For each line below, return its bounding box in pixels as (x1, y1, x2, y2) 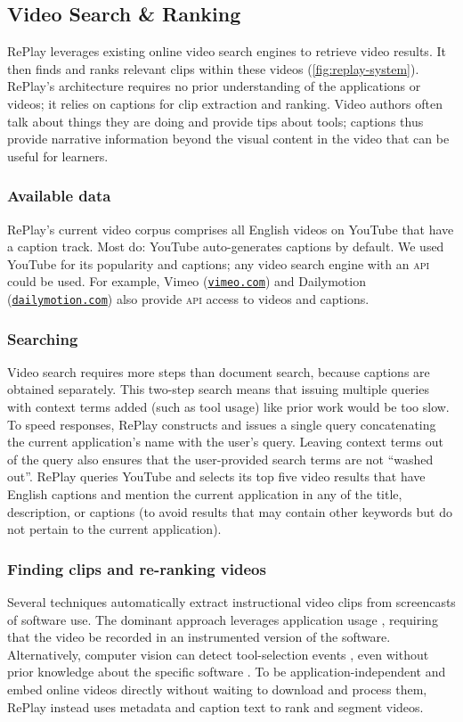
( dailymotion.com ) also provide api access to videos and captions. (7, 290, 370, 308)
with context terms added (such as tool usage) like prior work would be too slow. (7, 398, 450, 416)
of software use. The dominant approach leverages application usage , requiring (7, 610, 438, 628)
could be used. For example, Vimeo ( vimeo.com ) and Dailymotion (7, 272, 366, 291)
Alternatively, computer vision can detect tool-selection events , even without (7, 644, 429, 663)
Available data (7, 185, 111, 207)
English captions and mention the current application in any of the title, (7, 485, 402, 504)
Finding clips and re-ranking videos (7, 557, 266, 579)
